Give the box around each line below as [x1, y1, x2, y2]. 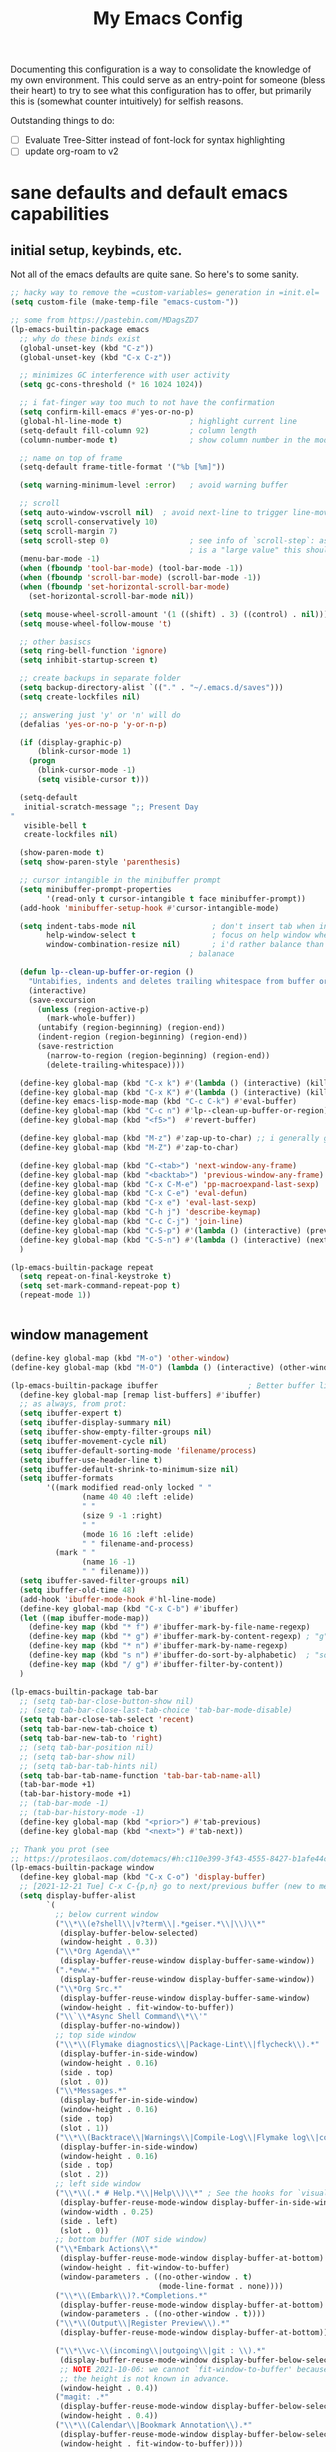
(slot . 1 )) [59, 2123, 110, 2133]
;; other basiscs [19, 637, 92, 647]
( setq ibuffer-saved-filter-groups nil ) [19, 1576, 190, 1586]
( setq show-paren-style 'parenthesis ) [19, 857, 182, 867]
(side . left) [59, 2216, 118, 2226]
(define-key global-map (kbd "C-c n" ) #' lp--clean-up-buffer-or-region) [19, 1106, 329, 1116]
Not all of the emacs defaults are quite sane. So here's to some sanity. [10, 268, 300, 281]
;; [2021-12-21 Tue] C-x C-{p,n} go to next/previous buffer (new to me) [19, 1882, 333, 1892]
